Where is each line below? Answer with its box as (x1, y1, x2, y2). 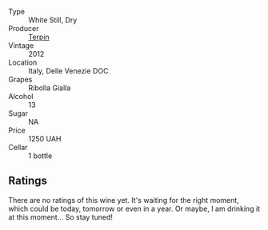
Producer (8, 24, 39, 33)
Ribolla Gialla (28, 83, 71, 93)
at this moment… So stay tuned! (8, 212, 114, 222)
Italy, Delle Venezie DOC (28, 66, 109, 75)
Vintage (8, 41, 34, 50)
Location (8, 57, 38, 67)
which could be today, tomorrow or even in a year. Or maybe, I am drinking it (8, 204, 261, 213)
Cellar (8, 143, 28, 152)
